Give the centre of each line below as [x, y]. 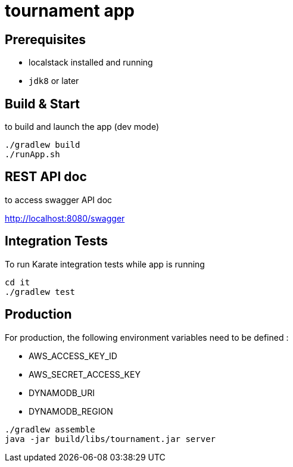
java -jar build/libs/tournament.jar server [110, 439]
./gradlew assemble [50, 429]
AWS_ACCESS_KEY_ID [73, 356]
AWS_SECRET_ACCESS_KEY [85, 374]
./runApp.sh [32, 155]
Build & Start [43, 104]
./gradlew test [40, 292]
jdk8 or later [54, 81]
